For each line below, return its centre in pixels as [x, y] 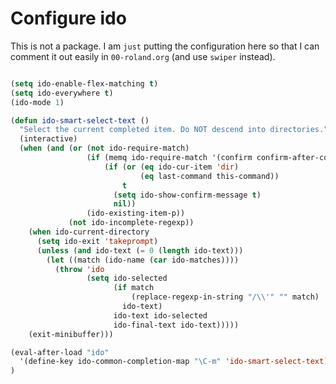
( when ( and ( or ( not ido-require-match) [104, 148]
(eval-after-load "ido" [60, 352]
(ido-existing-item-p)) [136, 213]
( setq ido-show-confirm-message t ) [187, 195]
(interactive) [48, 139]
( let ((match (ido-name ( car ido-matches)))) [143, 260]
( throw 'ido [79, 269]
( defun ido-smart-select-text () [80, 120]
